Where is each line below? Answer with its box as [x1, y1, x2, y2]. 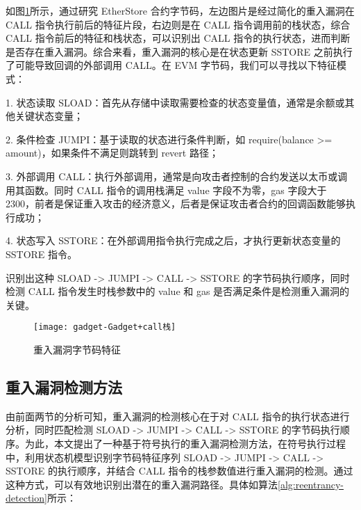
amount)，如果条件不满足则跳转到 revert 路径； [6, 145, 219, 160]
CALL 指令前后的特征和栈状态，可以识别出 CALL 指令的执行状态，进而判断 [6, 31, 351, 45]
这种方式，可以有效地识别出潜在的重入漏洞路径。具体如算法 [6, 477, 278, 491]
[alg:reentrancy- [278, 477, 344, 491]
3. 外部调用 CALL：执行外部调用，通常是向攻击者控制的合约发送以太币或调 [6, 168, 348, 183]
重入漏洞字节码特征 [33, 342, 121, 356]
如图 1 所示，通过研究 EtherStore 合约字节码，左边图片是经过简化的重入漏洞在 [6, 3, 355, 17]
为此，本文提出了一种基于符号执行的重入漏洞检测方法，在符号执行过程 [24, 436, 346, 450]
